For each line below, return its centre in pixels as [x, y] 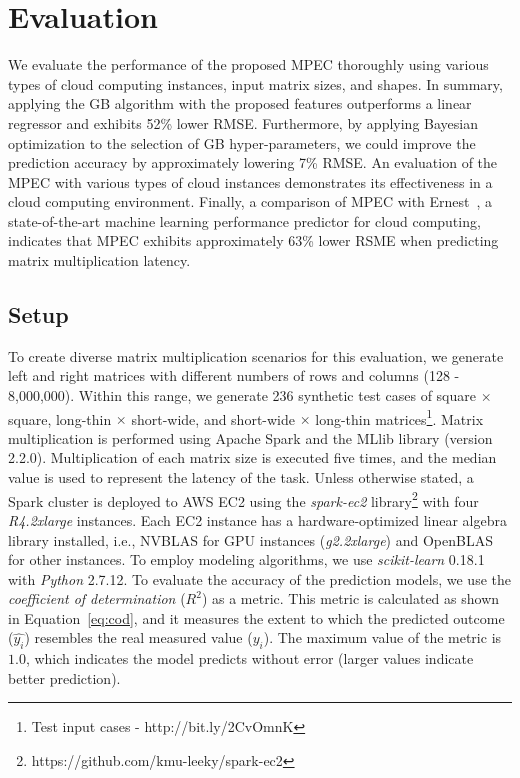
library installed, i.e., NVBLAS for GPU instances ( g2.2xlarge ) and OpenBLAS [250, 539]
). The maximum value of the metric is [382, 637]
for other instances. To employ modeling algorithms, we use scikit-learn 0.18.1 [246, 559]
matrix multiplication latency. [99, 260]
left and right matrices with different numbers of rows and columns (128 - [234, 375]
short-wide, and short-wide [213, 418]
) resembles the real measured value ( [138, 637]
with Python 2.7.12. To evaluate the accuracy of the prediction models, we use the [259, 578]
